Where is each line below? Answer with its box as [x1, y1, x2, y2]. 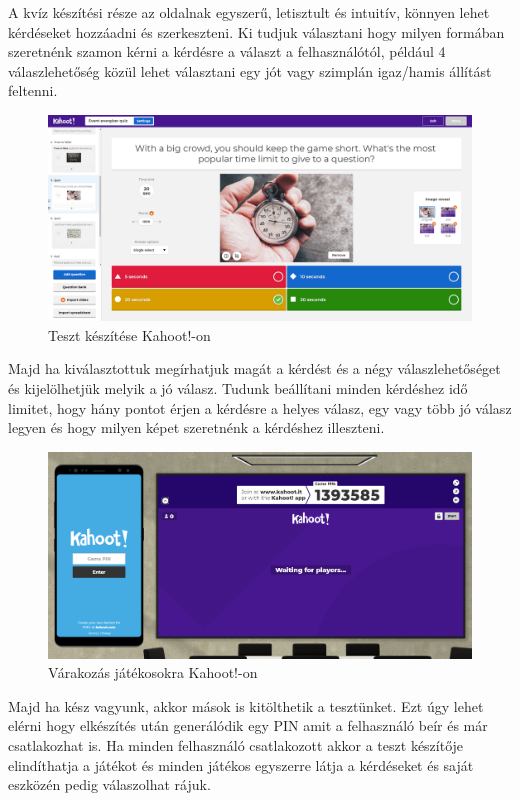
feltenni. [8, 80, 58, 101]
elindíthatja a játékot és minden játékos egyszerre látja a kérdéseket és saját [8, 754, 474, 775]
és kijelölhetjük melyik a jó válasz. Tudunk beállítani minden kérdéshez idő [8, 377, 468, 398]
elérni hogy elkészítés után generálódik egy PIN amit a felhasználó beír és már [8, 715, 488, 736]
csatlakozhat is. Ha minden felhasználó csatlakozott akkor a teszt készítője [8, 734, 464, 755]
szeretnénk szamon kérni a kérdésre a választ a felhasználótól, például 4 [8, 41, 446, 62]
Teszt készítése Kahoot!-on [48, 324, 211, 345]
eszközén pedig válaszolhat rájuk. [8, 774, 211, 795]
